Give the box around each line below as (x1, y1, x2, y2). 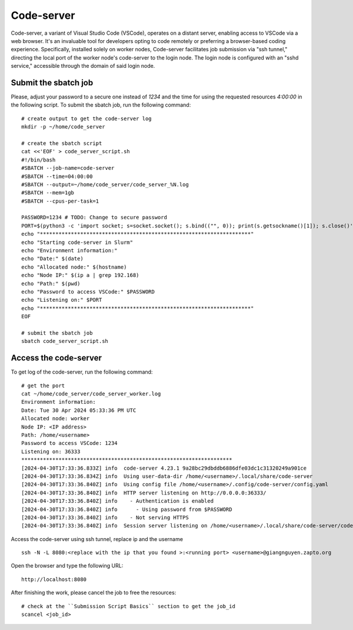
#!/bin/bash (21, 156, 56, 163)
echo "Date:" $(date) (21, 255, 84, 262)
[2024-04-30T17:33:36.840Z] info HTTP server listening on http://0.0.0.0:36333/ (21, 489, 267, 496)
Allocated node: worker (21, 415, 90, 422)
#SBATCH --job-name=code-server (21, 165, 115, 171)
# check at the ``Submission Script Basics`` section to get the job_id (21, 603, 235, 609)
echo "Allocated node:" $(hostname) (21, 263, 127, 271)
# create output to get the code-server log (21, 115, 152, 122)
